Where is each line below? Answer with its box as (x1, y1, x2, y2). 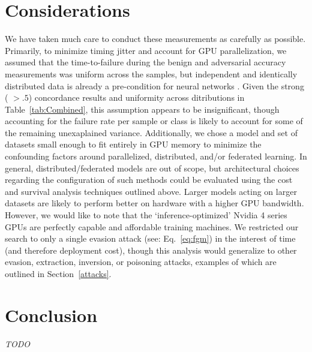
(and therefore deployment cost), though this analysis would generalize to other (5, 243, 297, 256)
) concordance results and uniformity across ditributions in (28, 91, 245, 104)
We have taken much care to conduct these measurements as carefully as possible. (5, 32, 306, 45)
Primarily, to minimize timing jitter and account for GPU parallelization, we (5, 44, 287, 56)
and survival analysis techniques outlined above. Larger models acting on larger (5, 185, 297, 197)
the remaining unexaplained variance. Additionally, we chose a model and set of (5, 126, 298, 139)
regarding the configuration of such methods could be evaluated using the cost (5, 173, 293, 186)
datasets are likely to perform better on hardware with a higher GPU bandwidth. (5, 197, 304, 209)
